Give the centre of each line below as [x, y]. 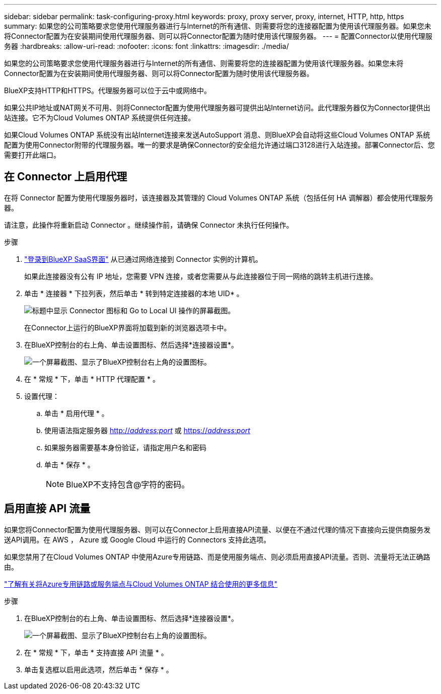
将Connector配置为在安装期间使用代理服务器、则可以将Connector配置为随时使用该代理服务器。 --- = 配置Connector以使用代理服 [218, 36]
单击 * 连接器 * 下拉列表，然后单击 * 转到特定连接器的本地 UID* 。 [134, 293]
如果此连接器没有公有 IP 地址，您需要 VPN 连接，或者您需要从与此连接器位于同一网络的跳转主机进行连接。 [201, 276]
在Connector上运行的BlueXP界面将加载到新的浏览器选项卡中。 [128, 327]
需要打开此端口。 [32, 155]
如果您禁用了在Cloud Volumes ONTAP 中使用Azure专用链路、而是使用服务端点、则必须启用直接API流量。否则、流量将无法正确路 [217, 557]
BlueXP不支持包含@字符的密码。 [128, 484]
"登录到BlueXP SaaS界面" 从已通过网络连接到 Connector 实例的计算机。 [143, 259]
